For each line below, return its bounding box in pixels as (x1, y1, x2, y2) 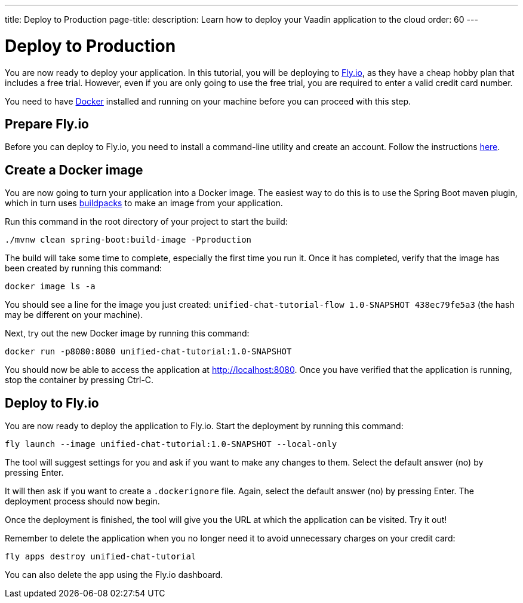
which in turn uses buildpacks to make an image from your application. (5, 198, 283, 209)
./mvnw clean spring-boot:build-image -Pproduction (5, 235, 252, 245)
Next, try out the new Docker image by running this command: (5, 328, 250, 339)
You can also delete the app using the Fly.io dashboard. (5, 570, 223, 580)
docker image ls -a (5, 281, 96, 292)
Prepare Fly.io (5, 116, 89, 131)
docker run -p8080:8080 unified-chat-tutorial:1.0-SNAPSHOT (5, 347, 292, 357)
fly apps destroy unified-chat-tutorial (5, 552, 196, 562)
